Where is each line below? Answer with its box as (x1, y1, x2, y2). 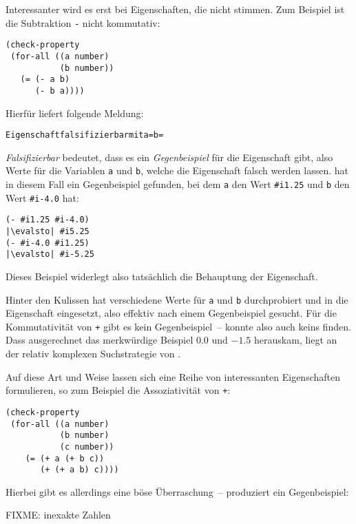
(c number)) (59, 441, 114, 452)
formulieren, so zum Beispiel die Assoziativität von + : (6, 383, 231, 397)
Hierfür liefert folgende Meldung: (6, 105, 144, 120)
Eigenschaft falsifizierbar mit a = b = (6, 130, 164, 140)
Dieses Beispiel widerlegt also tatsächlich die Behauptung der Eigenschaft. (6, 269, 318, 283)
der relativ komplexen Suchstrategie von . (6, 346, 181, 361)
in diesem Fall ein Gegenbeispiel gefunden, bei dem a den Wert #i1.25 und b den (6, 177, 350, 191)
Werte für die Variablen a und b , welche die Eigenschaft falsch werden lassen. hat (6, 163, 349, 178)
